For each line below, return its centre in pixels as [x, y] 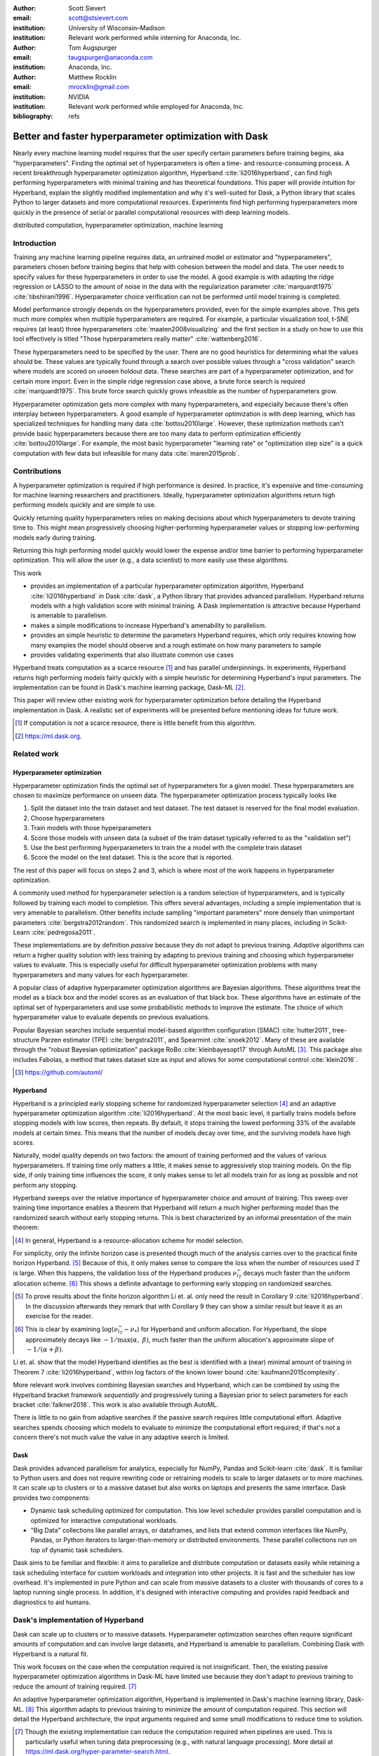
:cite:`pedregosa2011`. [63, 932]
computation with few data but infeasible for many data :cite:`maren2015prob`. [126, 453]
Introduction [34, 243]
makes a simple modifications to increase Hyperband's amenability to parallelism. [148, 625]
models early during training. [55, 537]
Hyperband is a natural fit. [51, 1653]
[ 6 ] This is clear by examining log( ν [67, 1329]
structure [26, 1040]
